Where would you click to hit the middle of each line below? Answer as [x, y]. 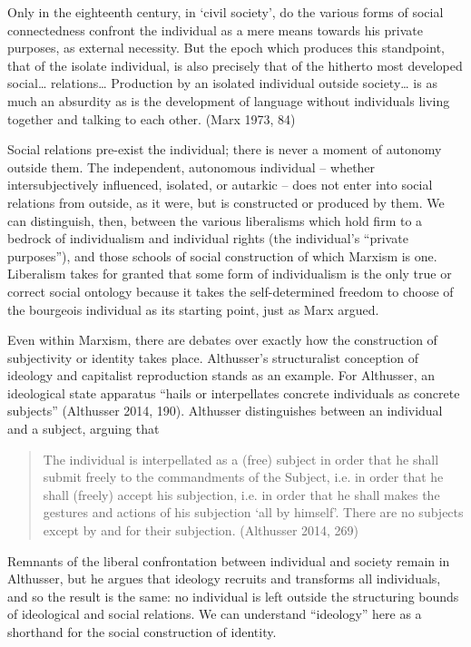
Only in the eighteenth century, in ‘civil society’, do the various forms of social [226, 12]
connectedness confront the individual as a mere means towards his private [215, 29]
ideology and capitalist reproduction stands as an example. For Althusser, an [221, 375]
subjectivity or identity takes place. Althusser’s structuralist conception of [213, 357]
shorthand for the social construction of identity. [142, 632]
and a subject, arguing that [83, 429]
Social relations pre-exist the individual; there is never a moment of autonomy [225, 149]
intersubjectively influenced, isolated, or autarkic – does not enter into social [220, 185]
